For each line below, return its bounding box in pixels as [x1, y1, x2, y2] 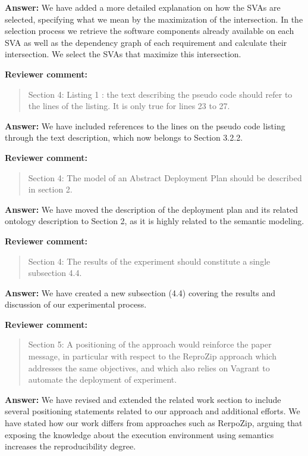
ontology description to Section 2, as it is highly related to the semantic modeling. [5, 215, 304, 227]
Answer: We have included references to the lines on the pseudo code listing [5, 119, 285, 132]
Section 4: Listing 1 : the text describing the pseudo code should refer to [28, 88, 293, 100]
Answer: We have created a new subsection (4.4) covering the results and [5, 286, 275, 299]
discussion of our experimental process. [5, 298, 147, 311]
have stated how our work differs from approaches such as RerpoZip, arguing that [5, 417, 303, 429]
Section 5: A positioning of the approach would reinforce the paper [28, 338, 272, 350]
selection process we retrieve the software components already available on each [5, 24, 294, 37]
